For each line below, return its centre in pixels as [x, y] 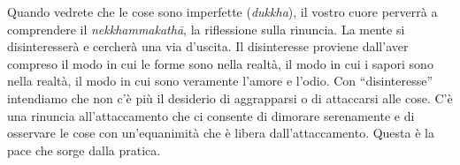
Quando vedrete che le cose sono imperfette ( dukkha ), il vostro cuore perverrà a [222, 11]
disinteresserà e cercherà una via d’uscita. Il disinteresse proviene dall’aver [208, 46]
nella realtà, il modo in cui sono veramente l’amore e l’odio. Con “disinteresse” [220, 81]
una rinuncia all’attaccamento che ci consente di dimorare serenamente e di [211, 115]
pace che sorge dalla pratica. [84, 150]
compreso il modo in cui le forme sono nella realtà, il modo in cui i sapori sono [220, 63]
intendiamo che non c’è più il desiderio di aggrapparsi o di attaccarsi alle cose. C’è [230, 97]
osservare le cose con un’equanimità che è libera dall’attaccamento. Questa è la [221, 133]
